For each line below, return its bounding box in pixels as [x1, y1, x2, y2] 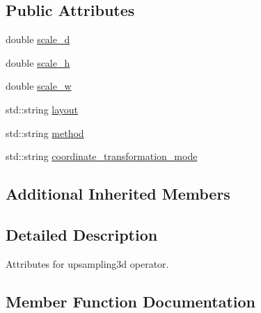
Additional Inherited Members [6, 183, 230, 204]
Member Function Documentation [6, 290, 256, 312]
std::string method [6, 125, 84, 140]
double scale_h [6, 55, 70, 70]
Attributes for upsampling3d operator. [6, 256, 169, 271]
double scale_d [6, 32, 70, 47]
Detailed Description [6, 223, 158, 245]
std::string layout [6, 102, 79, 116]
